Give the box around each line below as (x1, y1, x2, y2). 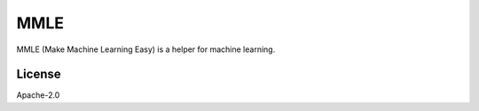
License (16, 67, 61, 82)
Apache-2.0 (16, 90, 60, 100)
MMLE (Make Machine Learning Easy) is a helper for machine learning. (16, 44, 276, 55)
